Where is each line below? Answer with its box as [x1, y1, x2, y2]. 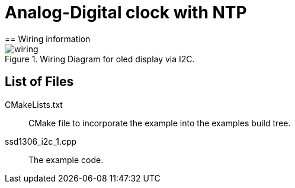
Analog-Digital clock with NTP [5, 2, 247, 23]
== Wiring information [5, 33, 91, 44]
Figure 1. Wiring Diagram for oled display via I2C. [5, 53, 195, 64]
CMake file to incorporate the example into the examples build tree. [28, 117, 291, 128]
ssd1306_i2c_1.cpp [5, 136, 77, 146]
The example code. [28, 154, 104, 165]
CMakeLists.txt [5, 99, 63, 110]
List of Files [5, 74, 74, 90]
